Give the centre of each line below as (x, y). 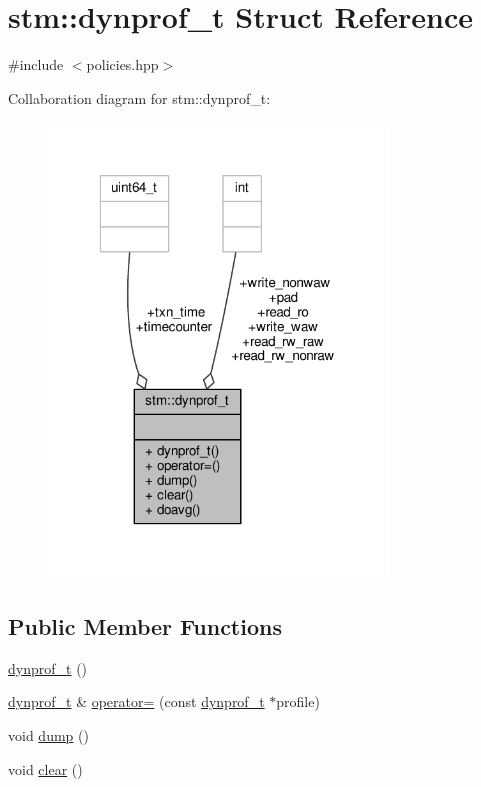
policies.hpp (122, 64)
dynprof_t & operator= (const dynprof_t (136, 701)
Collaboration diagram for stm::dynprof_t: (139, 97)
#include (36, 64)
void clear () (45, 768)
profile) (298, 701)
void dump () (48, 735)
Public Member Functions (145, 626)
